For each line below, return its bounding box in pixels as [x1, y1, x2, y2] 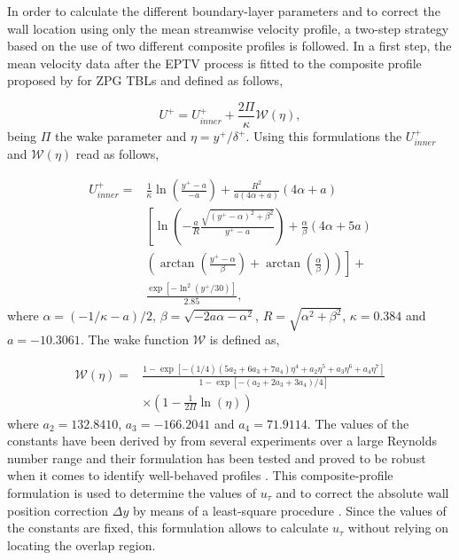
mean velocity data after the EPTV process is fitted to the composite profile [7, 53, 422, 72]
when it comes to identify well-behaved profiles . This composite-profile [7, 466, 393, 485]
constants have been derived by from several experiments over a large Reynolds [7, 431, 437, 450]
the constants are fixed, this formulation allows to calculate [7, 518, 329, 537]
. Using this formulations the [245, 127, 402, 146]
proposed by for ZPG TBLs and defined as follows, [7, 71, 284, 90]
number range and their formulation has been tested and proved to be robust [7, 448, 426, 467]
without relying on [347, 518, 449, 537]
